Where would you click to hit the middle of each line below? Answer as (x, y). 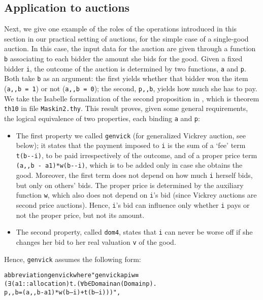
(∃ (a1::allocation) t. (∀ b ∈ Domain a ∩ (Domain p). (80, 284)
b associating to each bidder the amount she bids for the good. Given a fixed (123, 58)
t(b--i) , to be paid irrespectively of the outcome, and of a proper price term (137, 155)
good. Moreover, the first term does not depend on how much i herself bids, (134, 175)
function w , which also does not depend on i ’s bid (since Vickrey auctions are (136, 195)
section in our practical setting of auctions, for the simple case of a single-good (126, 38)
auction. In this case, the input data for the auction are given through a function (130, 48)
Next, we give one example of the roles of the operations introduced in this (121, 29)
